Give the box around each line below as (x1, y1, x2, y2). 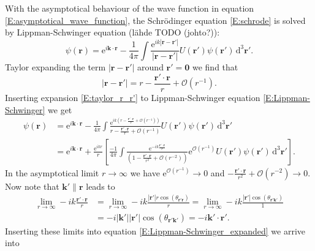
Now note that (5, 179, 59, 192)
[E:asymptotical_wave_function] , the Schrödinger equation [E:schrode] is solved (5, 13, 306, 26)
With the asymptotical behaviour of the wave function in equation (5, 2, 254, 14)
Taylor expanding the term (5, 61, 106, 73)
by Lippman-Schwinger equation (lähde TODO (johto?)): (5, 26, 220, 39)
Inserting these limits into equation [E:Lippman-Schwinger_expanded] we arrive (5, 224, 306, 237)
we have (130, 166, 160, 179)
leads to (86, 179, 115, 192)
